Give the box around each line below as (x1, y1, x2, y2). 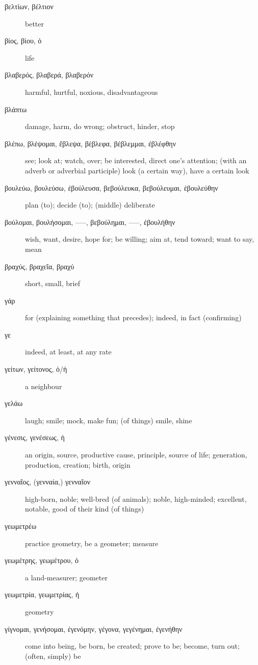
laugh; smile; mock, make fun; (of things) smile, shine (25, 415, 192, 425)
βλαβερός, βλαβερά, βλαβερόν (5, 69, 94, 80)
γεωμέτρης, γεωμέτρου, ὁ (5, 555, 79, 566)
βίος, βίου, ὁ (5, 35, 42, 46)
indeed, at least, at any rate (25, 346, 112, 357)
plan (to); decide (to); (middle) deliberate (25, 199, 155, 210)
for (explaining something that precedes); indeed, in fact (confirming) (25, 312, 242, 323)
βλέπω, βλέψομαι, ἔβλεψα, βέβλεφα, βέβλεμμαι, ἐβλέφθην (5, 138, 176, 148)
